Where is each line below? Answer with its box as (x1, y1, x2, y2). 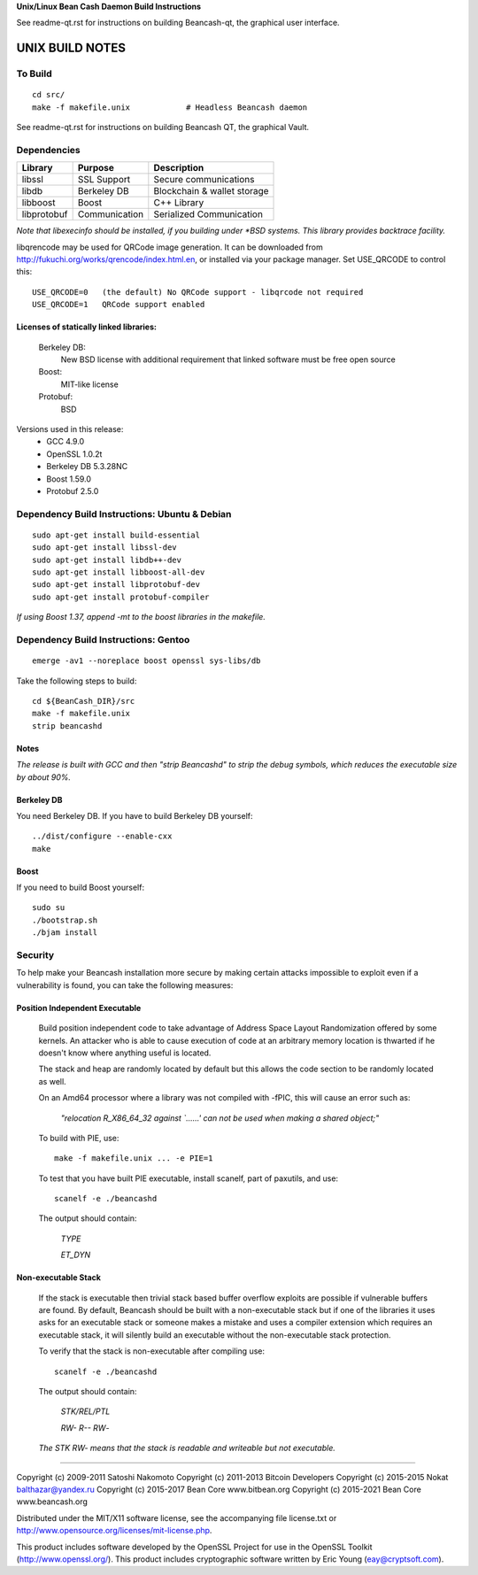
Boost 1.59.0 (46, 474, 92, 484)
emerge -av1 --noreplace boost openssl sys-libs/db (32, 656, 261, 666)
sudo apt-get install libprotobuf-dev (32, 580, 201, 590)
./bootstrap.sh (32, 915, 98, 925)
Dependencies (16, 143, 81, 156)
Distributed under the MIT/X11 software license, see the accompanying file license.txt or (16, 1512, 337, 1523)
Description (153, 162, 204, 174)
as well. (38, 1076, 66, 1086)
